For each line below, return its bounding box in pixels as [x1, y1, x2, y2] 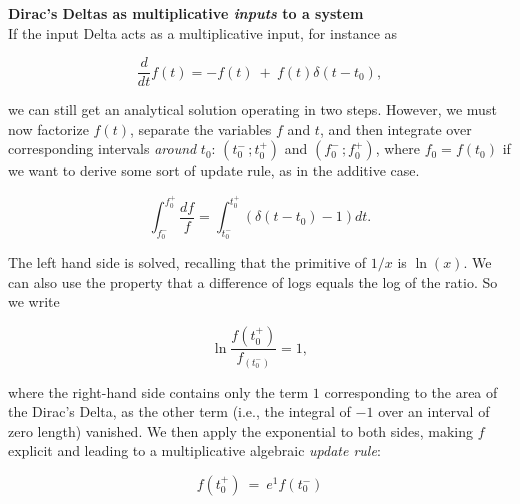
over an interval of [378, 401, 490, 422]
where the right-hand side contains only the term [8, 381, 309, 402]
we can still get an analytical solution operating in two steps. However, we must [8, 99, 497, 120]
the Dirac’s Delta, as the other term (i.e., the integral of [8, 401, 351, 422]
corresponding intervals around [8, 138, 197, 159]
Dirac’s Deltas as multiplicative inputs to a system [8, 3, 364, 23]
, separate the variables [130, 118, 272, 139]
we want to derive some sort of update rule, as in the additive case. [8, 160, 420, 181]
